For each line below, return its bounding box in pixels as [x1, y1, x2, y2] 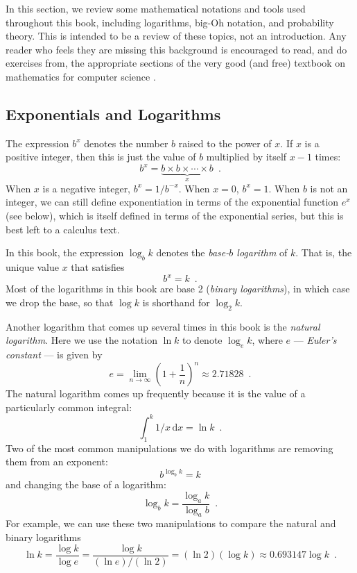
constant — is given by [6, 347, 103, 361]
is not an [310, 181, 348, 195]
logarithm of [236, 245, 288, 260]
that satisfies [71, 260, 125, 274]
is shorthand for [142, 294, 210, 309]
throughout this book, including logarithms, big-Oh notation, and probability [6, 15, 334, 29]
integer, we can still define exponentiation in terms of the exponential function [6, 194, 339, 209]
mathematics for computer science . [6, 69, 156, 83]
